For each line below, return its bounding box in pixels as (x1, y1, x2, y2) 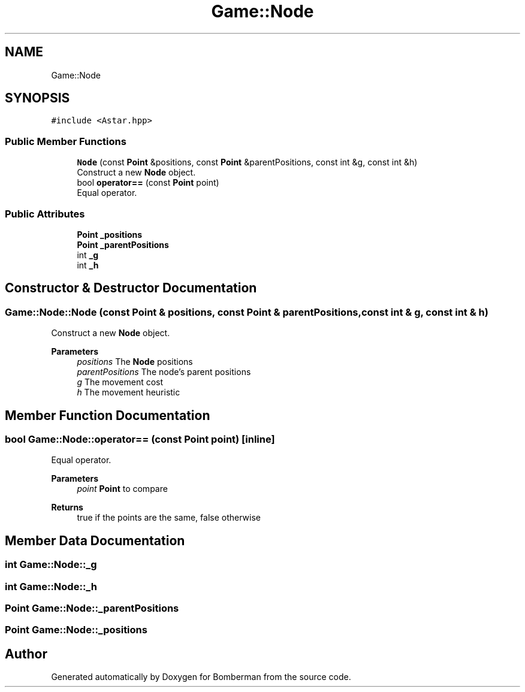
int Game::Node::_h (5, 580, 97, 593)
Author (5, 646, 47, 661)
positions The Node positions (77, 356, 193, 367)
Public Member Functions (5, 135, 126, 147)
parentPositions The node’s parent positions (77, 367, 251, 377)
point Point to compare (77, 484, 168, 494)
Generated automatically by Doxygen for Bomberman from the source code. (51, 672, 351, 682)
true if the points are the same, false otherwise (77, 512, 261, 523)
